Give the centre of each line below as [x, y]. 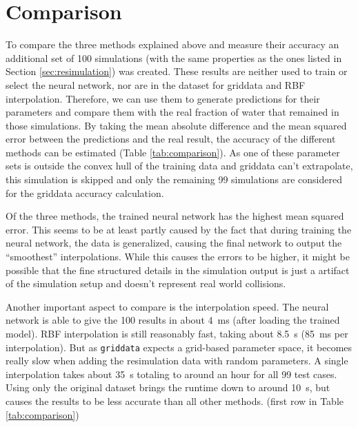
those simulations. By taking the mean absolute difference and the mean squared [176, 125]
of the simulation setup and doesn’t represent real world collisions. [146, 283]
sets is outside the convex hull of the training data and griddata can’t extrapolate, [179, 166]
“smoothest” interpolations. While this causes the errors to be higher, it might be [178, 257]
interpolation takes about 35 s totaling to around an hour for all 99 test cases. [171, 374]
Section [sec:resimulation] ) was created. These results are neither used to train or [177, 71]
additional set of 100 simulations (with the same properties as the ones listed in [174, 58]
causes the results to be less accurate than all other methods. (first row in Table [175, 401]
